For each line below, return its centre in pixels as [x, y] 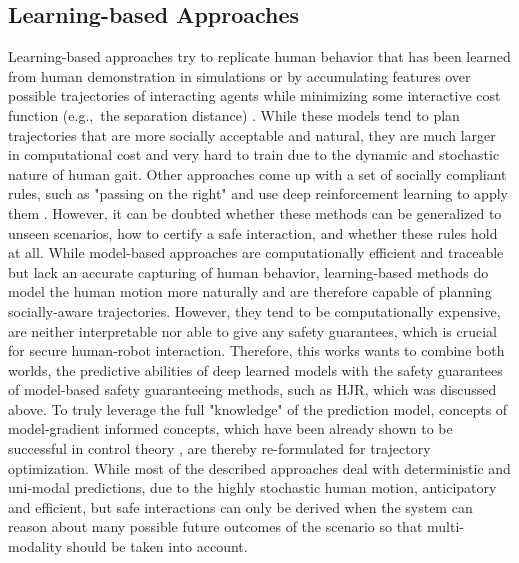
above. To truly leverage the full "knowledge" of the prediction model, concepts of [258, 408]
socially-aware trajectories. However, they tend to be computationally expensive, [254, 310]
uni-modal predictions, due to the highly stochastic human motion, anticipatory [252, 487]
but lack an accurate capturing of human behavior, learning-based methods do [248, 271]
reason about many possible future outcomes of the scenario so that [215, 526]
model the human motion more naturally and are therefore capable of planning [250, 291]
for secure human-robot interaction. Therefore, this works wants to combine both [256, 350]
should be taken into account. [157, 546]
